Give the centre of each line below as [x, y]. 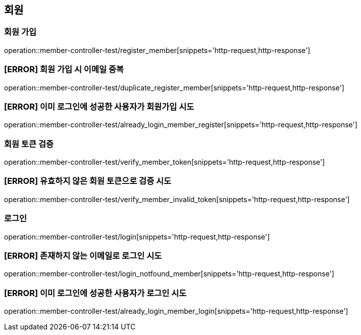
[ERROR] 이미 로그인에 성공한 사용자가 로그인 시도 [95, 293]
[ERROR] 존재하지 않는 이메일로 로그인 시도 [83, 255]
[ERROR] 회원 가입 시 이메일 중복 [64, 69]
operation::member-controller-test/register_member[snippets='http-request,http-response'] [157, 50]
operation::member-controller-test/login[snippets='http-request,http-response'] [137, 236]
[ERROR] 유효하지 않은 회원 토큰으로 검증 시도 [88, 181]
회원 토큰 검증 [29, 144]
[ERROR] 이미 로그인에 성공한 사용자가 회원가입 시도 [99, 106]
